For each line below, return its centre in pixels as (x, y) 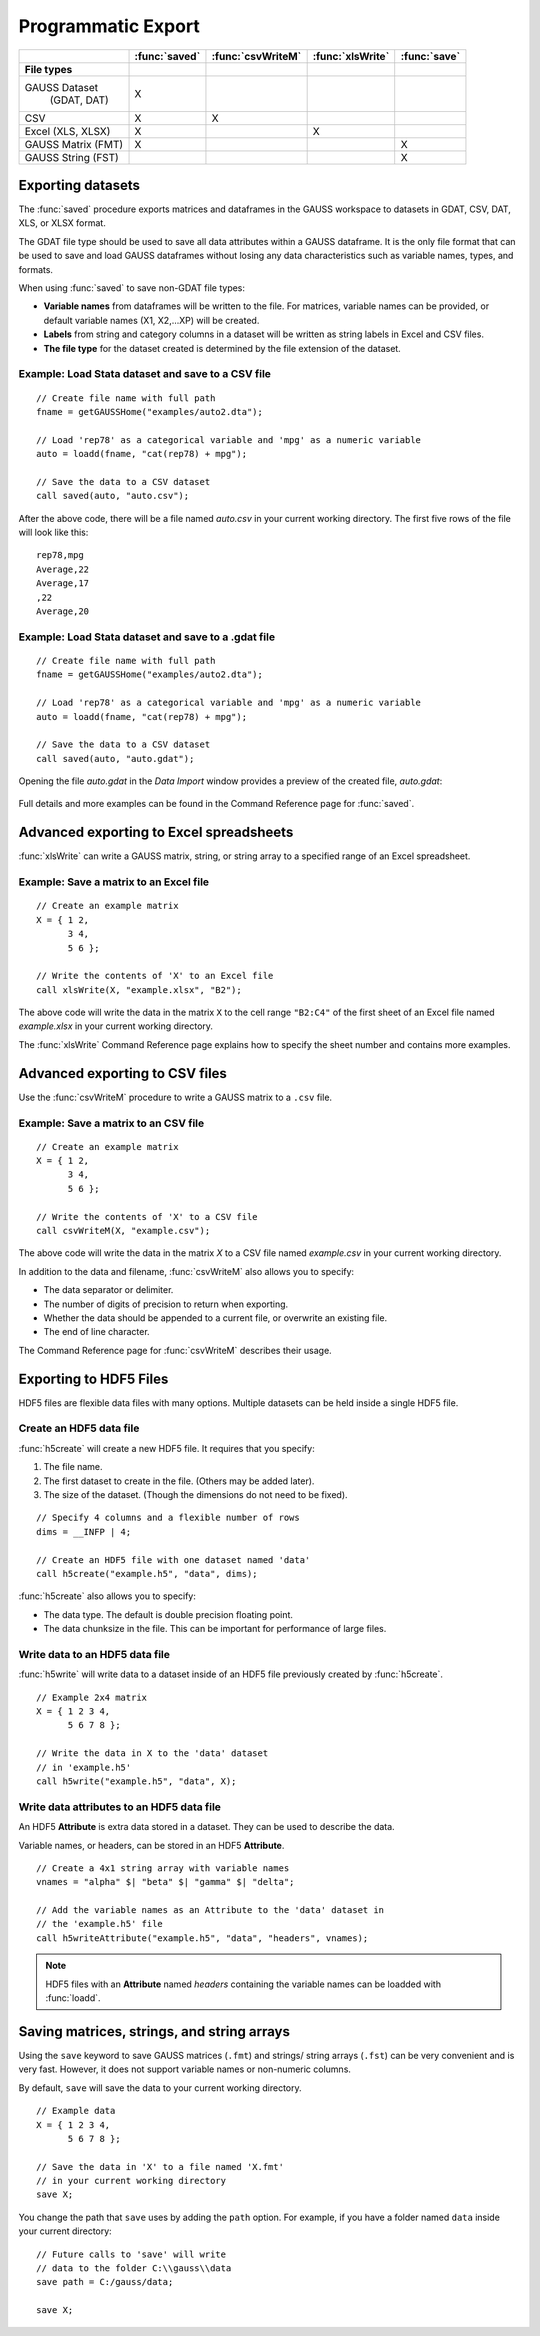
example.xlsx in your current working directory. (116, 1026)
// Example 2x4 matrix (92, 1697)
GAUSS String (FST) (71, 157)
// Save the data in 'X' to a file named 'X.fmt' (160, 2166)
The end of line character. (96, 1332)
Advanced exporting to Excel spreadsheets (156, 832)
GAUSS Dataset (61, 87)
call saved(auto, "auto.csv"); (113, 496)
